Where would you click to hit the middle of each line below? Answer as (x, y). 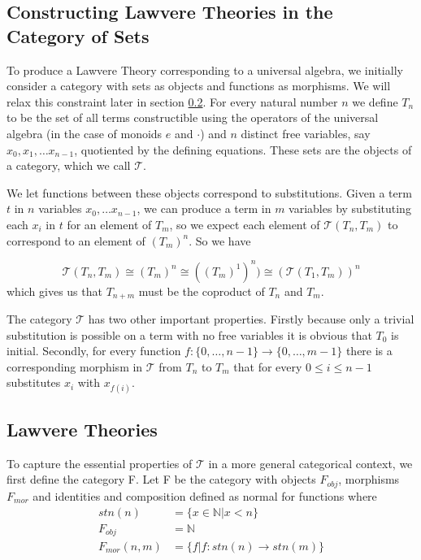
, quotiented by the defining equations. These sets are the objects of (243, 149)
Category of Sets (78, 35)
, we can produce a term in (204, 208)
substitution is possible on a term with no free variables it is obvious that (189, 334)
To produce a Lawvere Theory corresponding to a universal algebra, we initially (205, 69)
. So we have (220, 240)
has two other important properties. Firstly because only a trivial (251, 319)
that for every (268, 366)
